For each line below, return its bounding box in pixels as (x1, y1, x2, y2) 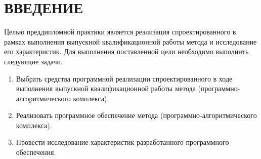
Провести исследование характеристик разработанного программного (16, 137, 229, 147)
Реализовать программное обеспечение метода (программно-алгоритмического (16, 110, 257, 121)
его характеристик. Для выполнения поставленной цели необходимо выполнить (4, 46, 249, 57)
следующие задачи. (4, 56, 63, 66)
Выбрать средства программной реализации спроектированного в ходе (16, 73, 233, 84)
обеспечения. (16, 147, 56, 157)
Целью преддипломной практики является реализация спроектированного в (4, 26, 236, 37)
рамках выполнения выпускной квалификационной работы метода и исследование (4, 36, 257, 47)
